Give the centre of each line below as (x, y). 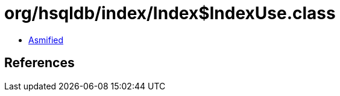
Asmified (46, 40)
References (39, 63)
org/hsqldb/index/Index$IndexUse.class (170, 13)
